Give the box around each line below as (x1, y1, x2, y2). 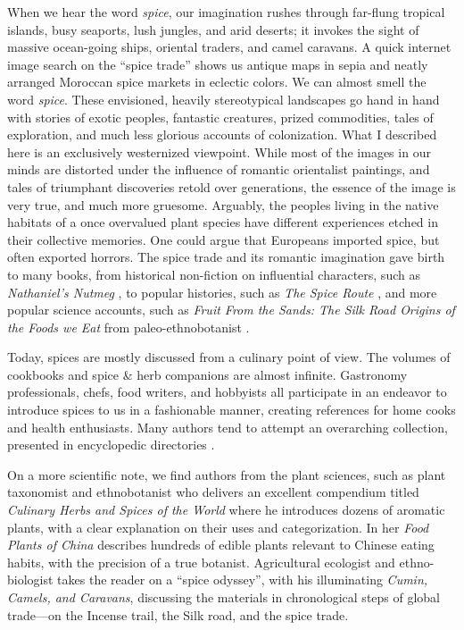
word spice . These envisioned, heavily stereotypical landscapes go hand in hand (7, 89, 440, 108)
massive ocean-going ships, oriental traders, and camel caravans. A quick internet (7, 38, 452, 56)
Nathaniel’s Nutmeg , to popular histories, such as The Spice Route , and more (7, 282, 437, 301)
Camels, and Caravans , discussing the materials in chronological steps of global (7, 588, 441, 606)
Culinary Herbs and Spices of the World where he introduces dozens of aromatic (7, 500, 445, 519)
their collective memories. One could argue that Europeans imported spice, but (7, 230, 440, 248)
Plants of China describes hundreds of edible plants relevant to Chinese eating (7, 535, 435, 554)
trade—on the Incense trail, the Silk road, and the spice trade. (7, 605, 349, 624)
